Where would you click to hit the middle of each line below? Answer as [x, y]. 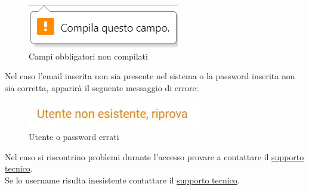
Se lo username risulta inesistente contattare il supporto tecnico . [122, 180]
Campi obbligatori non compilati [88, 56]
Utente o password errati [74, 136]
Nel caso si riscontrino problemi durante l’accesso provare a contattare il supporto [154, 156]
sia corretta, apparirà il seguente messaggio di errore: [102, 87]
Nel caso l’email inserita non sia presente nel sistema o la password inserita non [150, 76]
